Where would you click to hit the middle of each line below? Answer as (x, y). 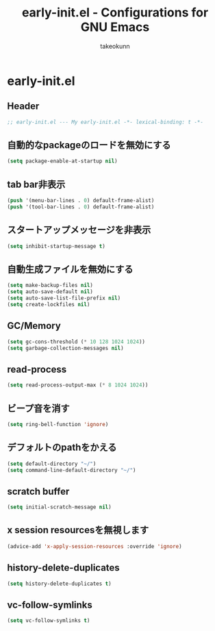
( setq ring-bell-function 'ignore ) (58, 424)
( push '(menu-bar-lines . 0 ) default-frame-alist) (81, 201)
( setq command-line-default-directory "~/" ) (72, 470)
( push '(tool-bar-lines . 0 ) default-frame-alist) (81, 207)
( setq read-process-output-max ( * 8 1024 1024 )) (78, 385)
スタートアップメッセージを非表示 (79, 230)
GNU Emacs (115, 27)
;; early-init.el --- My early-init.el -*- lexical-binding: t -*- (105, 122)
